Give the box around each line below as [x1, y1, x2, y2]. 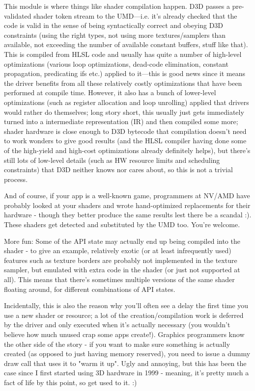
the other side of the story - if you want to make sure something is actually [4, 339, 230, 349]
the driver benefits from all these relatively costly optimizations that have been [4, 78, 242, 88]
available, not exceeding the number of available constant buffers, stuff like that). [4, 39, 248, 50]
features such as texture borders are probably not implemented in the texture [4, 255, 237, 265]
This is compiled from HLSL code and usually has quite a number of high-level [4, 49, 242, 59]
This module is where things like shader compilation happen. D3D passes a [4, 1, 230, 11]
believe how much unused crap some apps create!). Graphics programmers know [4, 329, 245, 339]
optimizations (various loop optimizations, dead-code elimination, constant [4, 58, 228, 69]
